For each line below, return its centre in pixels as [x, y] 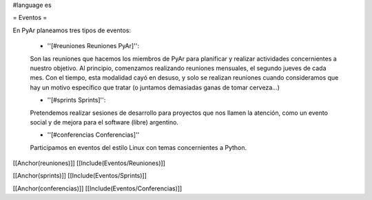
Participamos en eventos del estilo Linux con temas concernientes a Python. [138, 147]
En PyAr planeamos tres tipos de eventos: [72, 30]
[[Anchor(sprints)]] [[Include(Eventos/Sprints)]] [80, 176]
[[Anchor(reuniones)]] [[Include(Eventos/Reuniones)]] [89, 163]
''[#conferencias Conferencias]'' [93, 135]
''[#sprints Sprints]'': [76, 100]
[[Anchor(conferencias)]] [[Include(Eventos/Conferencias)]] [97, 188]
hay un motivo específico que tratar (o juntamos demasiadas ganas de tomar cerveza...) [155, 87]
